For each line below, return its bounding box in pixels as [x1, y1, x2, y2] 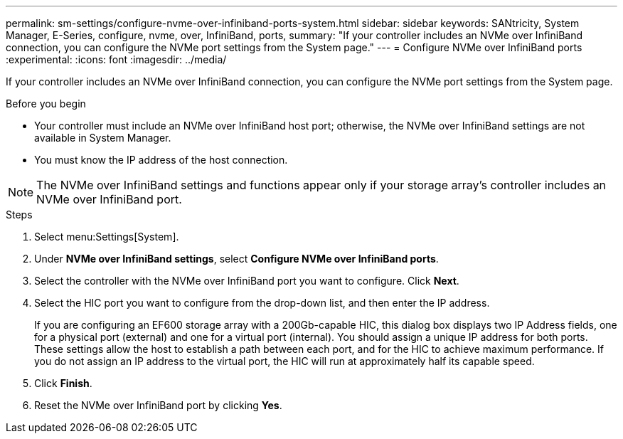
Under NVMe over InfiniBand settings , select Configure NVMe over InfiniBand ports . [34, 253, 439, 265]
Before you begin [6, 97, 86, 110]
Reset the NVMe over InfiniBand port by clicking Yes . [34, 399, 282, 411]
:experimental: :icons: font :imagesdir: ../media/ [6, 53, 227, 65]
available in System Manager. [34, 132, 171, 144]
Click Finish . [34, 377, 92, 389]
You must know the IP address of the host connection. [34, 154, 288, 166]
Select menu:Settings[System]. [34, 231, 179, 243]
